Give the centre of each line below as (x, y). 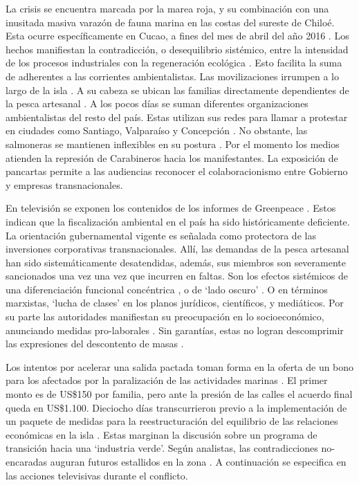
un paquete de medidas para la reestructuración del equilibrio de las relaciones (172, 421)
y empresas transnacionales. (64, 184)
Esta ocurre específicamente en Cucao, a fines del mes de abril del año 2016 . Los (177, 36)
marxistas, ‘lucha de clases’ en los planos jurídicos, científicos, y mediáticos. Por (175, 303)
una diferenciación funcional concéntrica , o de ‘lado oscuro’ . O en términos (167, 289)
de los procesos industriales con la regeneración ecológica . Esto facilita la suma (174, 63)
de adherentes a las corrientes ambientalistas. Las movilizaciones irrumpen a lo (172, 76)
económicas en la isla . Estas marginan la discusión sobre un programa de (162, 434)
